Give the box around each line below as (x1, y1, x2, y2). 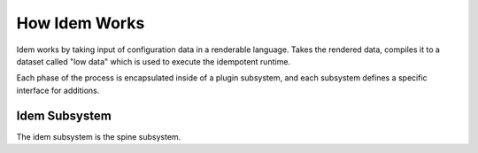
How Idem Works (16, 13, 145, 33)
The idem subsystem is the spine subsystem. (16, 131, 181, 142)
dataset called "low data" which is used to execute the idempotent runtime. (16, 56, 291, 66)
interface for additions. (16, 85, 100, 96)
